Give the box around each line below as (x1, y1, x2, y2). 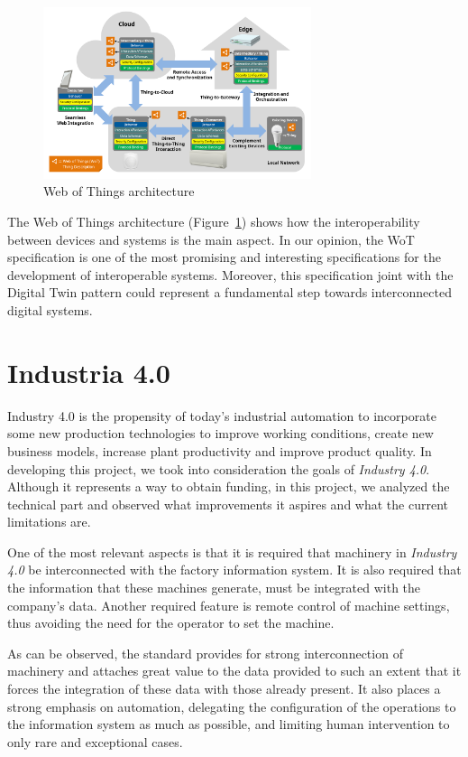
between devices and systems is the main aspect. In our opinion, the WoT (7, 229, 415, 248)
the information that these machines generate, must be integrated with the (7, 578, 421, 597)
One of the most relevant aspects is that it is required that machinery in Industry (7, 542, 457, 561)
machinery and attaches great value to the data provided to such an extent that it (7, 661, 462, 680)
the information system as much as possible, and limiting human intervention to (7, 715, 450, 734)
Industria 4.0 (7, 353, 170, 390)
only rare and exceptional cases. (7, 732, 183, 751)
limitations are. (7, 512, 91, 531)
